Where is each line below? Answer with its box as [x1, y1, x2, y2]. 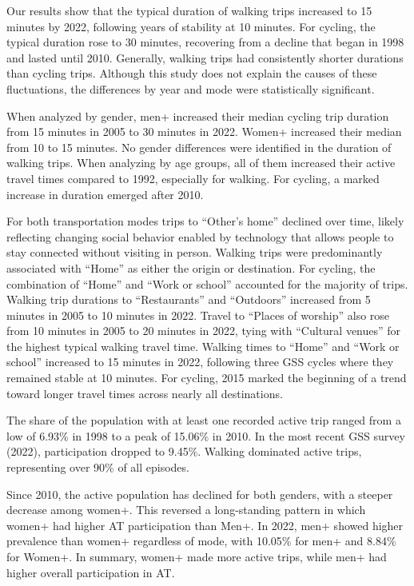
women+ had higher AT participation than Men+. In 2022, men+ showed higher [6, 516, 404, 533]
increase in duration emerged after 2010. [6, 185, 204, 202]
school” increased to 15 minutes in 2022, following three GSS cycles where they [6, 353, 394, 370]
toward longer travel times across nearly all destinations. [6, 385, 283, 401]
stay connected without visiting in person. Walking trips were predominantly [6, 244, 383, 261]
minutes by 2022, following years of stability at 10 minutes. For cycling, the [6, 18, 376, 34]
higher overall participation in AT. [6, 564, 175, 580]
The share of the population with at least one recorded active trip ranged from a [6, 412, 401, 429]
